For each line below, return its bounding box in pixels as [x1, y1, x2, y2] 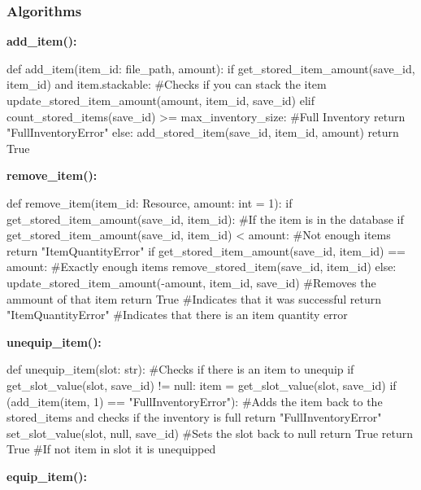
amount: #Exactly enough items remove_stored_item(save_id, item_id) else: [7, 258, 397, 275]
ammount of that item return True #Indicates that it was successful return [7, 290, 382, 307]
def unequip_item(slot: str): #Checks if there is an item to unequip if [7, 361, 354, 378]
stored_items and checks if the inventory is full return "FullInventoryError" [7, 409, 382, 426]
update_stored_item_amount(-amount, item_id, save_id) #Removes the [7, 273, 376, 291]
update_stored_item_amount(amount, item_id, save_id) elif [7, 92, 315, 108]
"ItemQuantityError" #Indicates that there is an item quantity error [7, 306, 348, 323]
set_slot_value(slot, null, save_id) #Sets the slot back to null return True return [7, 424, 413, 441]
